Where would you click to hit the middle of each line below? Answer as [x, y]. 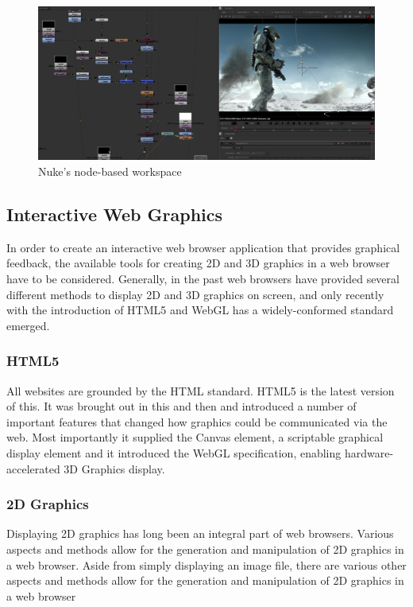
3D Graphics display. [114, 468]
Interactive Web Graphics [115, 214]
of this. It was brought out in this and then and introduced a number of [181, 406]
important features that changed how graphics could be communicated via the [197, 421]
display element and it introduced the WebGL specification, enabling [174, 452]
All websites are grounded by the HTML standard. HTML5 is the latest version [201, 390]
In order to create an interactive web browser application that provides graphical [203, 247]
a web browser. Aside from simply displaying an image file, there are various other [206, 564]
